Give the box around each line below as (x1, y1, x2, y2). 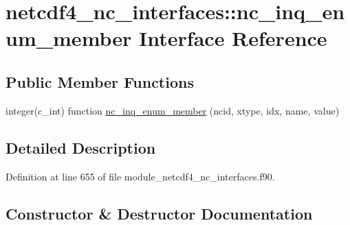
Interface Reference (139, 24, 327, 52)
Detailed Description (6, 137, 156, 158)
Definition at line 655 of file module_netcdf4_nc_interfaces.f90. (6, 169, 275, 183)
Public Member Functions (6, 71, 194, 92)
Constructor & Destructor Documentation (6, 202, 313, 224)
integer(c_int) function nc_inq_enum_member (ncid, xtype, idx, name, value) (6, 103, 340, 117)
